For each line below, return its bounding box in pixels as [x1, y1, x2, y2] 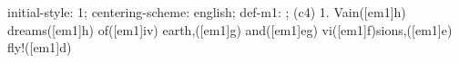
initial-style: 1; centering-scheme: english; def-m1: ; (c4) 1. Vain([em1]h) [7, 3, 406, 21]
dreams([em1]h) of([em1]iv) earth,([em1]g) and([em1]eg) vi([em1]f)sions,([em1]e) [7, 20, 453, 39]
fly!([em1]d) [7, 38, 72, 57]
